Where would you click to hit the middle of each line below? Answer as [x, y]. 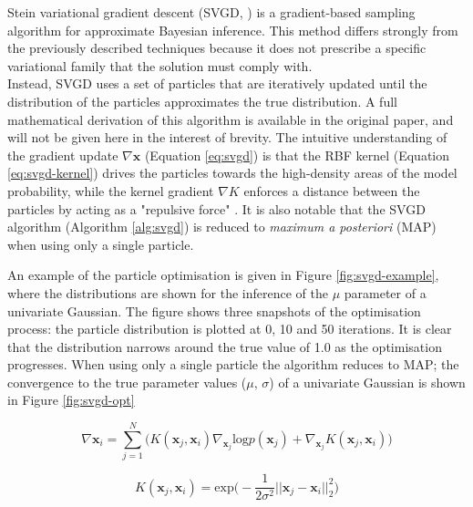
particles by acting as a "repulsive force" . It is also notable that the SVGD [216, 208]
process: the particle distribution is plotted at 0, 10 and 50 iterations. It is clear [230, 329]
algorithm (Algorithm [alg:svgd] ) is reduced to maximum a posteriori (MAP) [222, 227]
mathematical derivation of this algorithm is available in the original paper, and [231, 119]
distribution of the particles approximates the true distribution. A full [202, 101]
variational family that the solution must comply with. [160, 65]
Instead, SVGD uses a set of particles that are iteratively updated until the [217, 83]
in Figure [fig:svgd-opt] [71, 400]
